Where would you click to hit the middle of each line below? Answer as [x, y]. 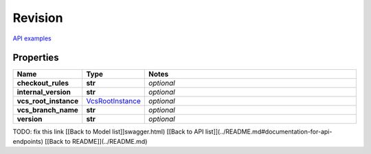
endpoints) [28, 141]
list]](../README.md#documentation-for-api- [269, 132]
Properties [36, 58]
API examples [32, 38]
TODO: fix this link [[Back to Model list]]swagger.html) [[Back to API [108, 132]
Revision [38, 18]
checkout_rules [43, 84]
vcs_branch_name [48, 110]
